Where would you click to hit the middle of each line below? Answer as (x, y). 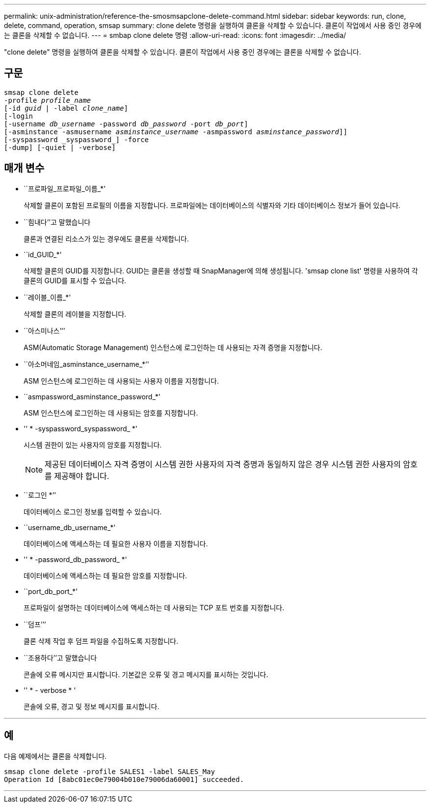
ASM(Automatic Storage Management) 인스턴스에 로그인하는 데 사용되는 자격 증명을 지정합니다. (173, 347)
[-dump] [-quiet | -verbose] (60, 147)
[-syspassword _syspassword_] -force (77, 139)
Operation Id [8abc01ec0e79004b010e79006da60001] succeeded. (124, 779)
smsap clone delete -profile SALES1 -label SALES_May (109, 771)
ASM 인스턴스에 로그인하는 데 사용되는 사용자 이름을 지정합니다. (121, 381)
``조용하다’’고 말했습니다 (60, 658)
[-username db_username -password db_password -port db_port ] (126, 124)
